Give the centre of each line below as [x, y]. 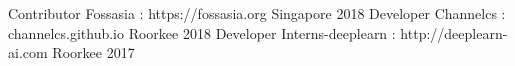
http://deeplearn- [454, 32]
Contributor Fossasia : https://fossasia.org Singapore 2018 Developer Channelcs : [257, 13]
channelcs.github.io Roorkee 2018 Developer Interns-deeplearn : [202, 32]
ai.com [28, 52]
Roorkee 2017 [93, 52]
